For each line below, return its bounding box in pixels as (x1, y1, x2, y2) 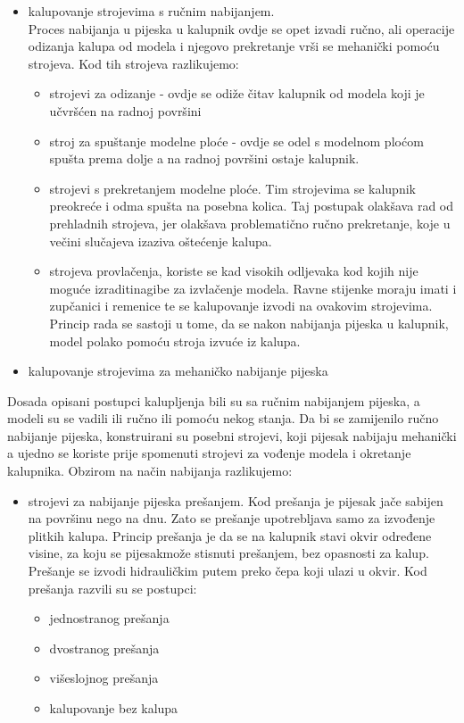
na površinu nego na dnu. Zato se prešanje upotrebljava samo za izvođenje (28, 509, 435, 528)
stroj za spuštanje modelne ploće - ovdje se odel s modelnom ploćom (49, 131, 424, 150)
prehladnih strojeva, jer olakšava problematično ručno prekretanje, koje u (49, 213, 451, 232)
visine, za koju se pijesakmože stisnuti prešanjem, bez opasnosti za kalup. (28, 544, 429, 562)
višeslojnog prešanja (49, 669, 159, 687)
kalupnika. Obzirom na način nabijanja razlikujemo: (7, 461, 293, 480)
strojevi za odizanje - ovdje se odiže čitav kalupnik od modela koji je (49, 84, 425, 103)
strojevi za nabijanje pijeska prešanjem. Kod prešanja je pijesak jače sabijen (28, 491, 443, 510)
